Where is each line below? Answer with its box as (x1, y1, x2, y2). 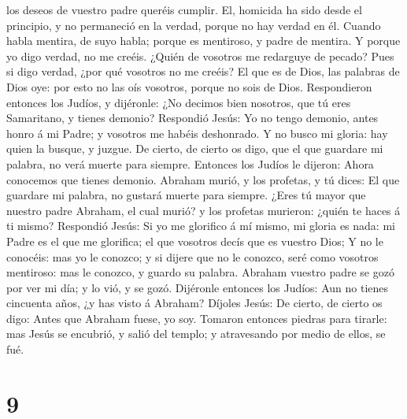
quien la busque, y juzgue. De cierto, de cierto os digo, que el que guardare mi (6, 140, 383, 157)
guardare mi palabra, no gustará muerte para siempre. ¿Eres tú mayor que (6, 187, 366, 203)
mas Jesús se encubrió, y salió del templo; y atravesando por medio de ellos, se (6, 325, 386, 342)
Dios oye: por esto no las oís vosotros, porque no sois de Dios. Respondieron (6, 78, 372, 95)
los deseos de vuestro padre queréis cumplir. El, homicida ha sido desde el (6, 2, 362, 17)
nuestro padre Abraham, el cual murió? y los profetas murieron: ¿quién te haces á (6, 202, 401, 218)
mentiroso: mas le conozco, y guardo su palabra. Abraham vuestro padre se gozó (6, 264, 394, 280)
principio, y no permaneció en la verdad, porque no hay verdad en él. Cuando (6, 17, 381, 33)
